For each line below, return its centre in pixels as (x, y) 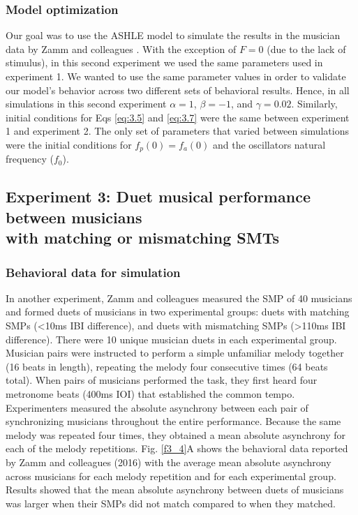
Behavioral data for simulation (93, 272)
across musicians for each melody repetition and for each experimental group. (171, 476)
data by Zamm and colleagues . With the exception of (121, 48)
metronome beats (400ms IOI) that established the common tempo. (150, 393)
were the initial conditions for (69, 144)
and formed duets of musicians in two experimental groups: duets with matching (178, 312)
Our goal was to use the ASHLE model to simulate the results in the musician (173, 35)
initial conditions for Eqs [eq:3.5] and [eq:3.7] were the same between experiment (178, 117)
